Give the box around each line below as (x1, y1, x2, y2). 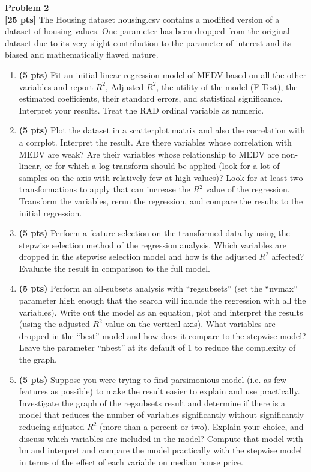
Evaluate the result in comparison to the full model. (19, 262, 210, 274)
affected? (271, 250, 304, 263)
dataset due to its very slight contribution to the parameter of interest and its (5, 36, 291, 49)
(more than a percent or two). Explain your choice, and (100, 420, 304, 432)
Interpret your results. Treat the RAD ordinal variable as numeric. (19, 103, 264, 116)
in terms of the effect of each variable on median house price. (19, 455, 243, 468)
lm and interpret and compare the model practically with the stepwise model (19, 444, 303, 456)
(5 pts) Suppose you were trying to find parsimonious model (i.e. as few (19, 373, 286, 385)
